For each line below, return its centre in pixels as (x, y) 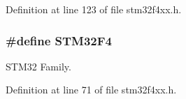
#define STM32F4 (59, 40)
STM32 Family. (38, 66)
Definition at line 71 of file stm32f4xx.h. (91, 90)
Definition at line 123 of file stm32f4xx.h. (94, 9)
